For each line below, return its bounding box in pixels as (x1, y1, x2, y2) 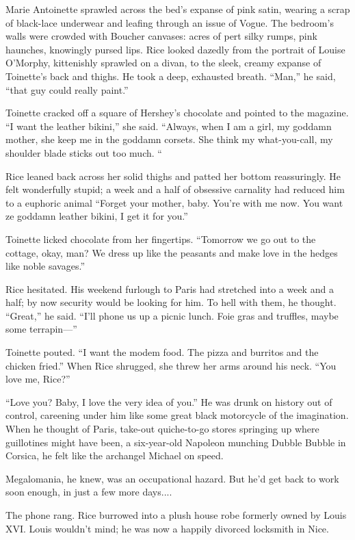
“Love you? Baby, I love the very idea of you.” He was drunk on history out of (5, 394, 332, 409)
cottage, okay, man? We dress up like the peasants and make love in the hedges (5, 245, 338, 259)
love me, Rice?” (5, 372, 70, 386)
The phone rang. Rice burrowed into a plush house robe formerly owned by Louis (5, 508, 347, 522)
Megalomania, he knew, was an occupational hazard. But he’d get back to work (5, 471, 339, 485)
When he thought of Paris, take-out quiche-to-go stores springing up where (5, 422, 319, 436)
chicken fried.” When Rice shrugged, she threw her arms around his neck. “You (5, 358, 337, 372)
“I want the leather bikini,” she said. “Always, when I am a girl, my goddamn (5, 118, 332, 133)
